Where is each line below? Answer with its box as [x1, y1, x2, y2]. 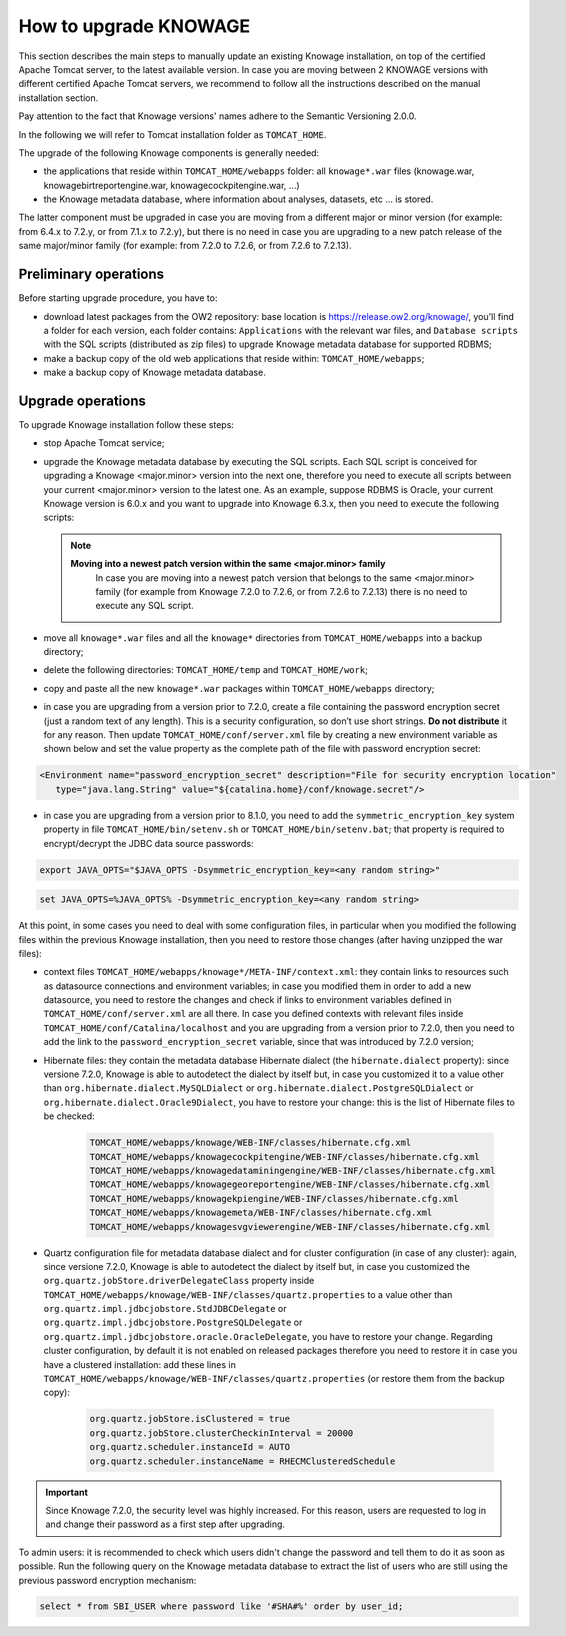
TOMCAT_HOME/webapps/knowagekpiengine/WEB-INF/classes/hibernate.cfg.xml [89, 1193, 459, 1204]
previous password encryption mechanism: [18, 1574, 197, 1586]
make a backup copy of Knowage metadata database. [43, 366, 267, 379]
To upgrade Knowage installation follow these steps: [18, 419, 235, 430]
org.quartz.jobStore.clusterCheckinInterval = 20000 [89, 1427, 354, 1439]
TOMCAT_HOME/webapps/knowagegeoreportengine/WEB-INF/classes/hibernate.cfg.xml [89, 1179, 491, 1190]
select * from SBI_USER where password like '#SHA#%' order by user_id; [39, 1601, 404, 1612]
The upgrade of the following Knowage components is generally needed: [18, 146, 320, 159]
